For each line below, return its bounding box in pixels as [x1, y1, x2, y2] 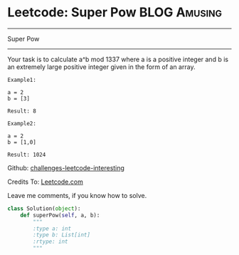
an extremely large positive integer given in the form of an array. [7, 62, 196, 71]
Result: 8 [7, 108, 37, 115]
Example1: [7, 76, 37, 83]
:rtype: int [33, 238, 69, 246]
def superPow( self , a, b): [20, 212, 100, 219]
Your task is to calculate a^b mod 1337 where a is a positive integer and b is [7, 55, 229, 63]
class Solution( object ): [7, 204, 81, 212]
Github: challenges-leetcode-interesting [7, 163, 124, 172]
